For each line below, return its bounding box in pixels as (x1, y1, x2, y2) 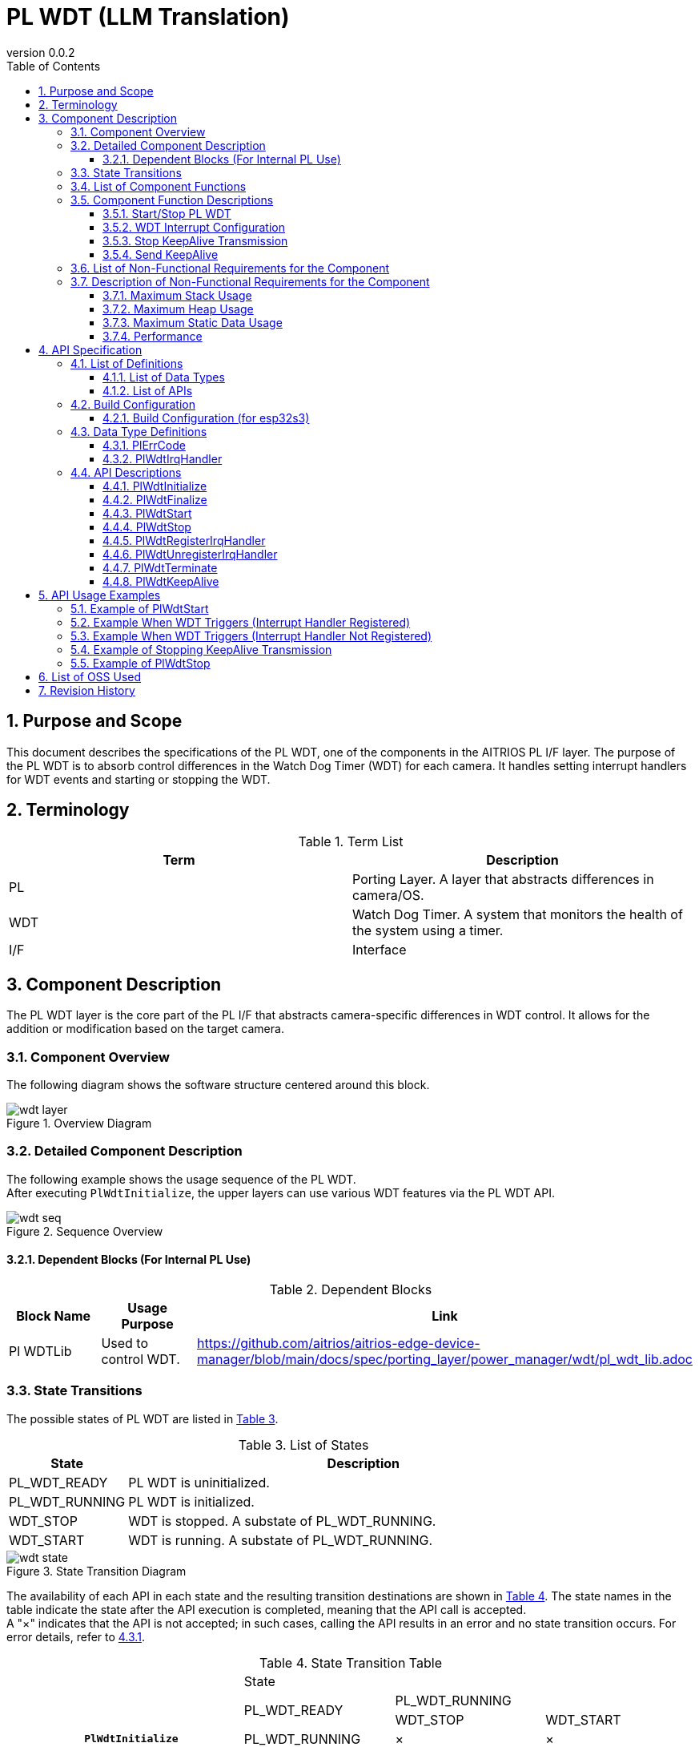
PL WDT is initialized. (128, 1493, 255, 1510)
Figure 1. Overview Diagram (6, 1116, 152, 1131)
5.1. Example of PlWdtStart (70, 601, 209, 615)
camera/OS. (352, 887, 424, 904)
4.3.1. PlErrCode (102, 438, 186, 452)
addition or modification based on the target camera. (6, 1022, 284, 1036)
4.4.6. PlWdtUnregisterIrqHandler (102, 547, 278, 561)
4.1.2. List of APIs (102, 383, 193, 397)
